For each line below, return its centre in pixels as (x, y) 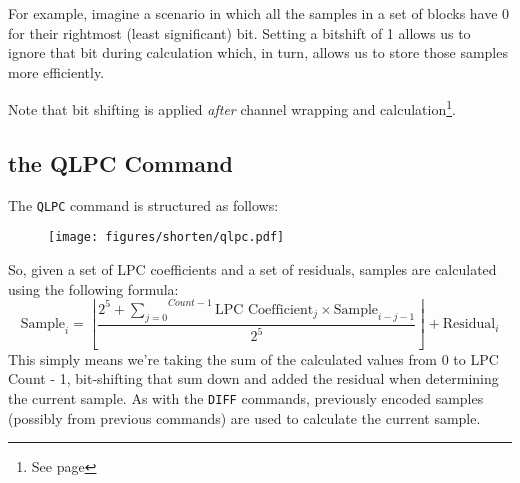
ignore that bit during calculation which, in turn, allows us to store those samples (258, 52)
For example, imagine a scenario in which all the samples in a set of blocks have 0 (259, 13)
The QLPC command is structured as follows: (143, 204)
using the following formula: (93, 288)
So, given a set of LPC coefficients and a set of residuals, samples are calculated (252, 269)
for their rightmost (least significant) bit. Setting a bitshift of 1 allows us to (239, 32)
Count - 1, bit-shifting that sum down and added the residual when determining (253, 378)
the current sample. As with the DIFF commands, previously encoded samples (246, 397)
